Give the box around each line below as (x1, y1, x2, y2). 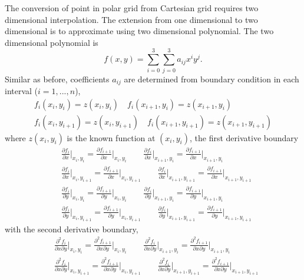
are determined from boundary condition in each (124, 72, 299, 85)
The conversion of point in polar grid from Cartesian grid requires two (5, 2, 259, 14)
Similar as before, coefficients (5, 72, 110, 85)
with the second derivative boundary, (5, 222, 138, 235)
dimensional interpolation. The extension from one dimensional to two (5, 13, 258, 25)
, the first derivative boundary (190, 131, 299, 144)
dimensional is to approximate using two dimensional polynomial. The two (5, 25, 274, 37)
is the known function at (67, 131, 156, 144)
